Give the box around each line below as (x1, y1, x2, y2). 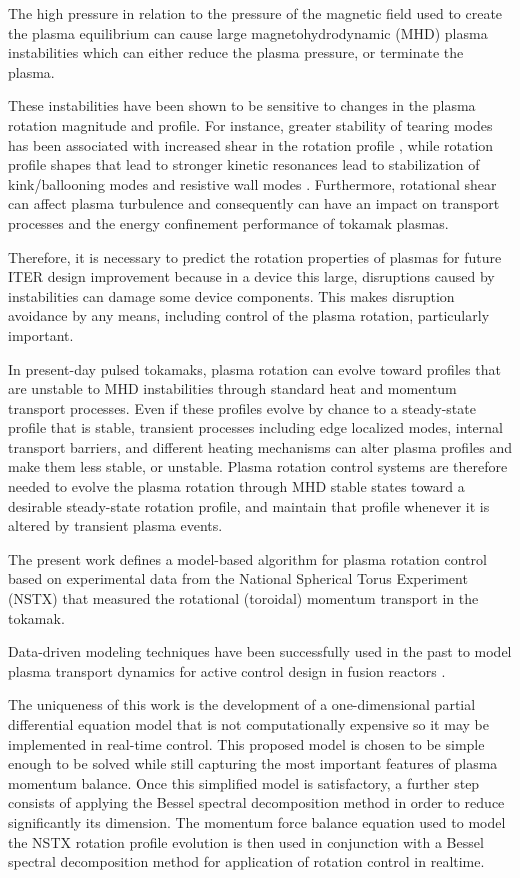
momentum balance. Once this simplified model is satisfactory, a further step (8, 772, 480, 793)
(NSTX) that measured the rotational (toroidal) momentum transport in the (8, 588, 479, 609)
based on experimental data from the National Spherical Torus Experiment (8, 568, 468, 589)
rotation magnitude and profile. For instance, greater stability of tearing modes (8, 114, 493, 135)
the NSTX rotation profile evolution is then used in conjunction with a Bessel (8, 831, 484, 852)
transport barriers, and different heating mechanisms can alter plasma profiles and (8, 436, 513, 457)
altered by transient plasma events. (8, 515, 223, 536)
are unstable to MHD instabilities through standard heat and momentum (8, 378, 457, 399)
